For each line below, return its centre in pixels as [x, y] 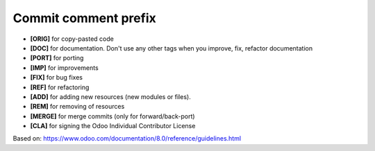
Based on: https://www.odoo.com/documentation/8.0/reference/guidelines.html [127, 139]
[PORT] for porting [57, 58]
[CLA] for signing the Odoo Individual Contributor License [113, 126]
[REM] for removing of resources [77, 107]
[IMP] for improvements [64, 68]
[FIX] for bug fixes [57, 78]
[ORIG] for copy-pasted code [72, 39]
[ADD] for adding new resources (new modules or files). [110, 96]
